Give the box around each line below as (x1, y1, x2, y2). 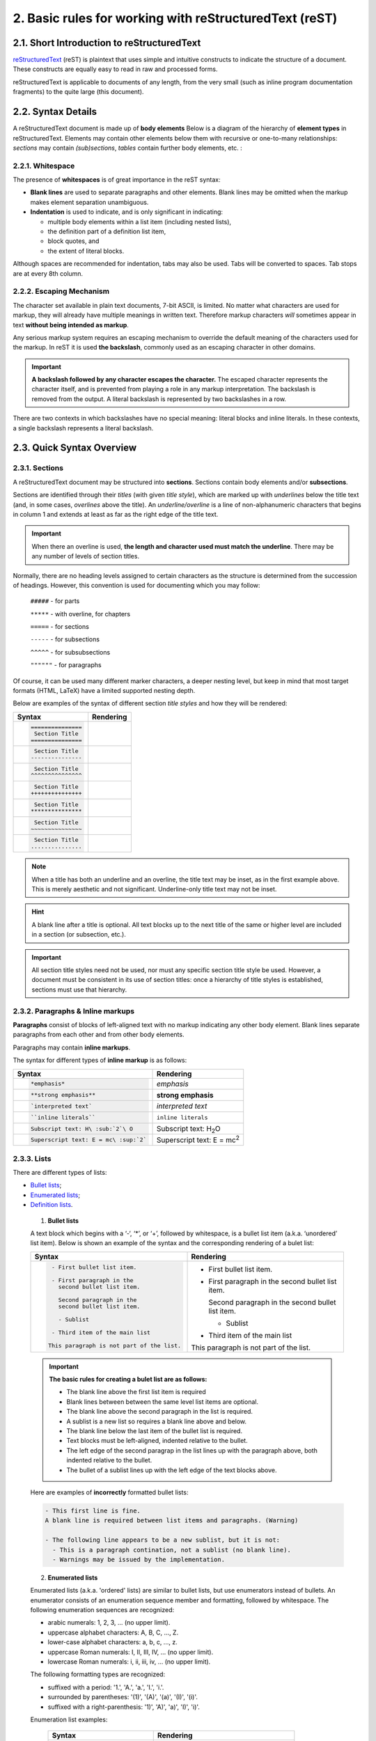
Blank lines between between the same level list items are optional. (66, 1397, 259, 1406)
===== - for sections (30, 623, 90, 631)
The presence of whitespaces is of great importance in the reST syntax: (13, 175, 221, 184)
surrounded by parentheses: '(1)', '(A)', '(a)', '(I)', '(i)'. (47, 1693, 198, 1701)
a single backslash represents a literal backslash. (13, 423, 154, 432)
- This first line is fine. (45, 1506, 141, 1515)
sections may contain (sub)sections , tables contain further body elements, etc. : (13, 143, 243, 152)
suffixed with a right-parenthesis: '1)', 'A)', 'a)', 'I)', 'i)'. (47, 1703, 200, 1711)
